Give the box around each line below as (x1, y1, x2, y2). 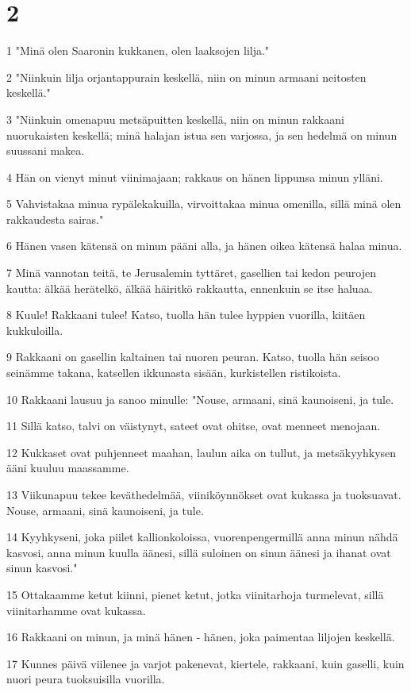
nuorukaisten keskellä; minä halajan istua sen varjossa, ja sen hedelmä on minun (6, 126, 398, 143)
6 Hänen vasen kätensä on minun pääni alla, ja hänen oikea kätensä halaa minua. (6, 237, 402, 254)
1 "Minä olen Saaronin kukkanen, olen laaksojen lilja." (6, 42, 270, 59)
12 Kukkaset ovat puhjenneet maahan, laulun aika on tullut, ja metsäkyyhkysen (6, 444, 397, 460)
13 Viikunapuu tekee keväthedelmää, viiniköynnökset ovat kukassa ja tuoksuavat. (6, 486, 401, 502)
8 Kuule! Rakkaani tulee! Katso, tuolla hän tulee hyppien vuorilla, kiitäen (6, 306, 366, 323)
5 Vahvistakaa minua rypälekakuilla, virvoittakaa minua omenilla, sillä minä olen (6, 195, 401, 212)
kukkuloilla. (6, 321, 63, 338)
